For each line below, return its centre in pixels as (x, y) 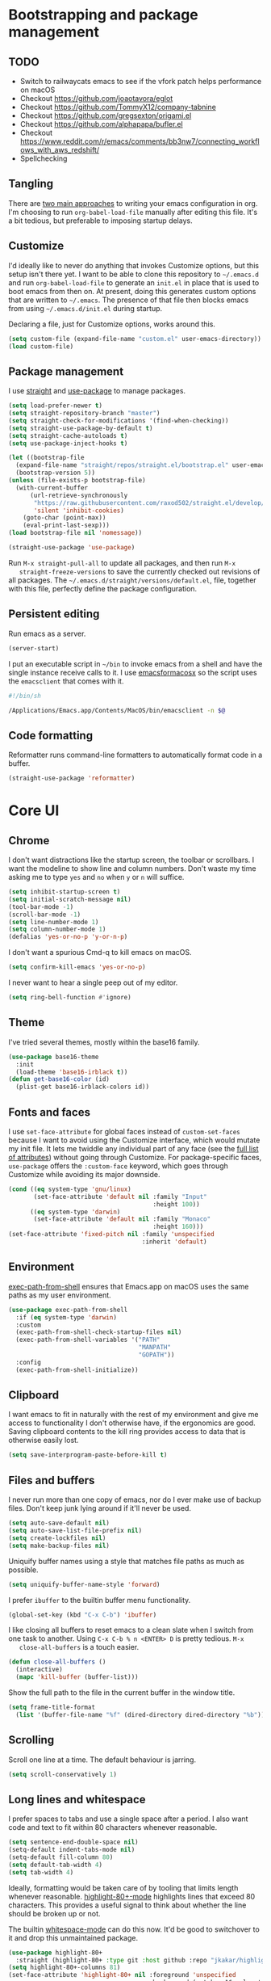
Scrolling (31, 1740)
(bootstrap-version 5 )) (55, 473)
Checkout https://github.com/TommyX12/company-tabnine (118, 107)
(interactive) (39, 1670)
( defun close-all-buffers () (57, 1662)
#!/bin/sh (25, 696)
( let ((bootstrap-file (46, 458)
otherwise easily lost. (44, 1441)
